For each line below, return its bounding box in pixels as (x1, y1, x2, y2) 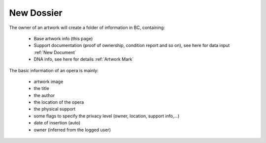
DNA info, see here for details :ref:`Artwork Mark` (33, 57, 134, 62)
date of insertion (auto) (33, 120, 81, 126)
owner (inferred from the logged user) (33, 127, 111, 133)
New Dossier (9, 7, 63, 18)
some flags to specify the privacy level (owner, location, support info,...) (33, 113, 180, 119)
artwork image (33, 79, 64, 85)
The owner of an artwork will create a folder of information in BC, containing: (9, 25, 165, 30)
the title (33, 86, 49, 91)
